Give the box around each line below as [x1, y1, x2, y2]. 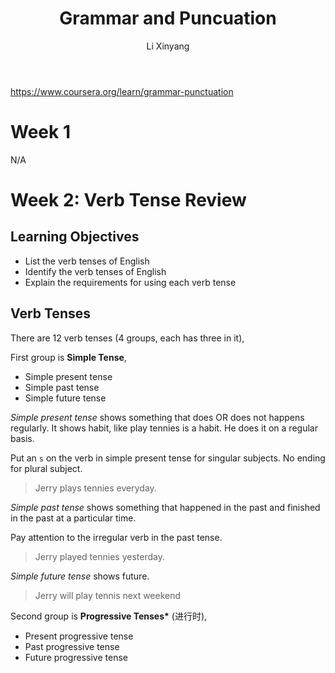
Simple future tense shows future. [10, 570, 150, 582]
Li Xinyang [146, 40, 190, 52]
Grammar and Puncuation [59, 7, 277, 30]
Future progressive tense [24, 651, 128, 663]
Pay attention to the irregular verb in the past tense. [10, 531, 223, 543]
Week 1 [10, 121, 71, 144]
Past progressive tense [24, 640, 120, 652]
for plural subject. [10, 462, 83, 474]
